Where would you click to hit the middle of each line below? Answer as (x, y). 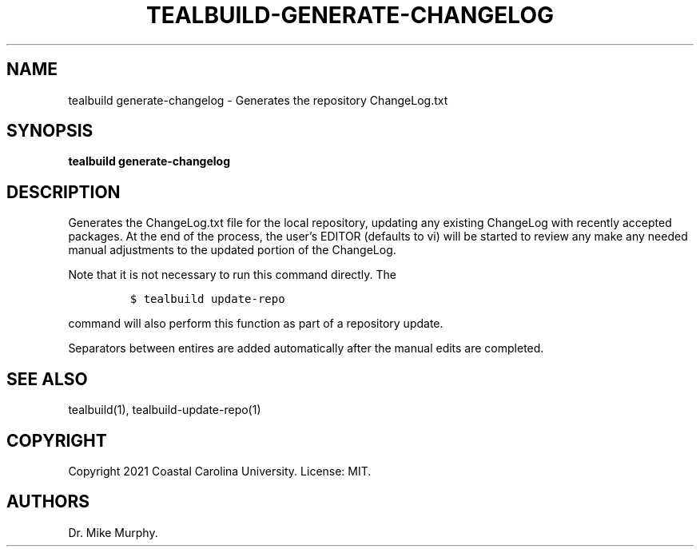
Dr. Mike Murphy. (113, 532)
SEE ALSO (47, 379)
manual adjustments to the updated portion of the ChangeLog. (232, 250)
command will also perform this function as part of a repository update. (256, 324)
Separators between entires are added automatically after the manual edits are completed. (306, 348)
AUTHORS (48, 502)
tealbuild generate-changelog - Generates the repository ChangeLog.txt (258, 100)
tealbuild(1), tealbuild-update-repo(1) (165, 410)
